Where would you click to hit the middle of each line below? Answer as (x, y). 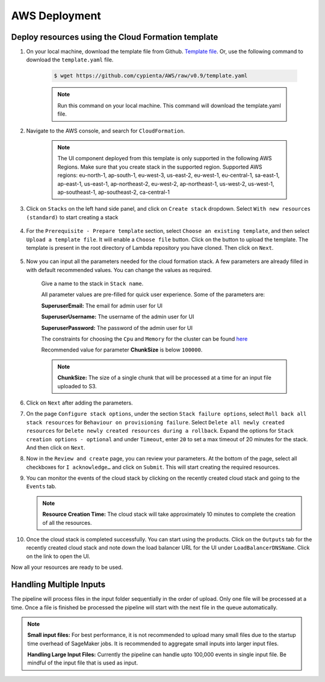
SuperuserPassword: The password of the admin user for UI (117, 327)
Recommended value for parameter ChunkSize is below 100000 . (122, 350)
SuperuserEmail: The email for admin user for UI (102, 305)
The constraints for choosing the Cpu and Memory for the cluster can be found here (144, 339)
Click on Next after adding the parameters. (79, 403)
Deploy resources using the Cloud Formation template (115, 37)
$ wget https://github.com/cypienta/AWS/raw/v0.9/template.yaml (151, 76)
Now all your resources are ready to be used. (67, 567)
